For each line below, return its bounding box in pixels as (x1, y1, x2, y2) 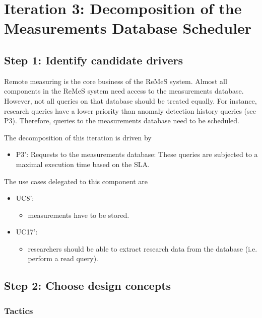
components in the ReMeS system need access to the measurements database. (4, 86, 244, 96)
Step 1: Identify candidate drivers (4, 52, 183, 67)
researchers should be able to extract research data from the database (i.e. (28, 243, 257, 254)
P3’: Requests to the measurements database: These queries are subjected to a (16, 149, 258, 160)
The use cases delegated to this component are (4, 176, 148, 186)
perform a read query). (28, 253, 98, 264)
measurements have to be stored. (28, 209, 129, 220)
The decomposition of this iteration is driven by (4, 132, 152, 142)
